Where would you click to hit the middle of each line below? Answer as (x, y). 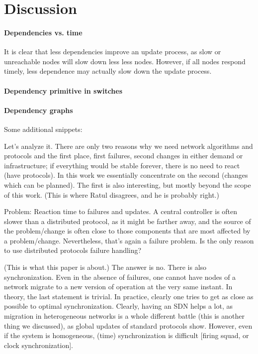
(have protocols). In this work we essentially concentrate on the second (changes (126, 175)
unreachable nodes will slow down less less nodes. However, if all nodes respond (125, 61)
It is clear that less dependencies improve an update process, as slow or (113, 52)
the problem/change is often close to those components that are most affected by (127, 231)
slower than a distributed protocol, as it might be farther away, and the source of (128, 221)
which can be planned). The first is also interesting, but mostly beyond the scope (128, 184)
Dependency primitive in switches (63, 90)
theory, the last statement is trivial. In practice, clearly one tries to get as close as (129, 296)
